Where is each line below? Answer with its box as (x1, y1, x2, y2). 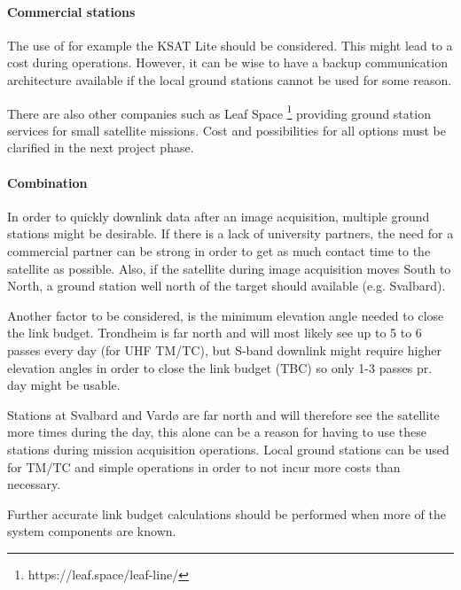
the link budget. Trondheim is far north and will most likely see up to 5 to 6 (7, 323, 422, 342)
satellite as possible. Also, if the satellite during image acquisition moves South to (7, 259, 451, 277)
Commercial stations (7, 2, 136, 20)
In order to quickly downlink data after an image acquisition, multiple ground (7, 206, 430, 225)
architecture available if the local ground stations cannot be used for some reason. (7, 70, 452, 89)
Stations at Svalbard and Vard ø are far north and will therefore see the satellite (7, 405, 440, 423)
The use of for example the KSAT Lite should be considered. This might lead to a (7, 35, 453, 54)
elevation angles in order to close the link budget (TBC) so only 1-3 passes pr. (7, 358, 433, 377)
